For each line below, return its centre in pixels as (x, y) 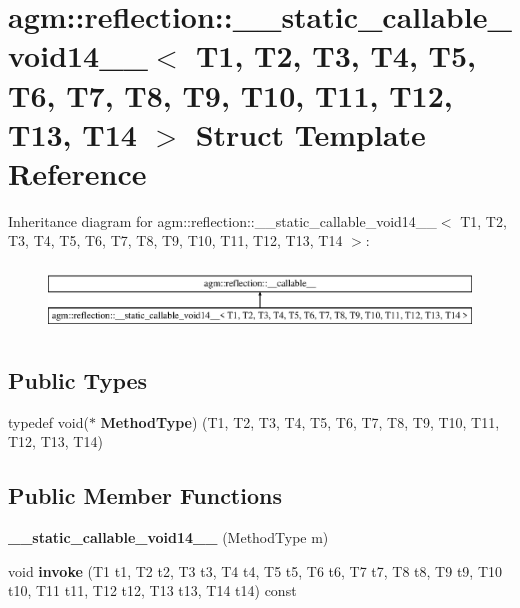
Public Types (78, 379)
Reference (77, 172)
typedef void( (48, 421)
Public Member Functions (145, 495)
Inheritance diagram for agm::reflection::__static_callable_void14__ (222, 220)
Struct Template (310, 133)
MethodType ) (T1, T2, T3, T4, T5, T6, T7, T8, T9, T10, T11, (300, 421)
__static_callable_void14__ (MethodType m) (168, 537)
